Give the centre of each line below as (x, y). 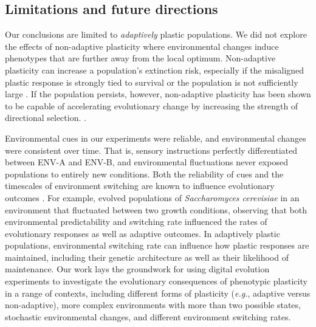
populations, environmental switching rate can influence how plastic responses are (157, 245)
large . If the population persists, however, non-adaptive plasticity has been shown (158, 94)
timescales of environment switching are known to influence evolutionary (140, 186)
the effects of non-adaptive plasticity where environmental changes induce (142, 46)
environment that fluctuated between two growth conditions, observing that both (156, 209)
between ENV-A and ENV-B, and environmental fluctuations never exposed (146, 162)
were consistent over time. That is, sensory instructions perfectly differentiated (151, 150)
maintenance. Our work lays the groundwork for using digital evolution (137, 269)
